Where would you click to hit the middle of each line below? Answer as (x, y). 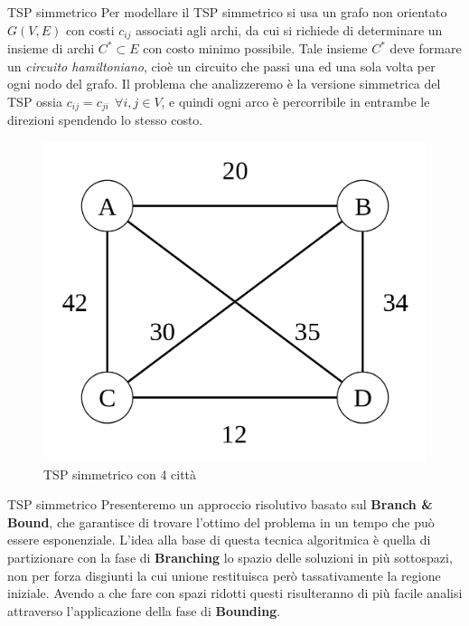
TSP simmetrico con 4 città (120, 474)
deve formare (426, 48)
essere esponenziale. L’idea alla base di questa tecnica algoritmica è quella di (219, 540)
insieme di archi (51, 48)
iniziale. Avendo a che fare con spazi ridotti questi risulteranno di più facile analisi (235, 593)
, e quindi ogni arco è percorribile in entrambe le (295, 101)
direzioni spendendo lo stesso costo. (105, 120)
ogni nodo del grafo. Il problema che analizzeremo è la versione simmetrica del (224, 84)
